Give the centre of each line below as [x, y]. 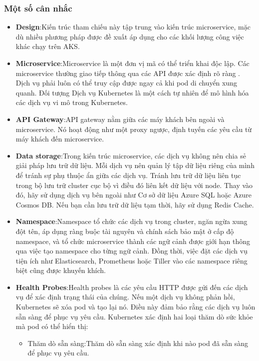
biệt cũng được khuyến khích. [61, 270]
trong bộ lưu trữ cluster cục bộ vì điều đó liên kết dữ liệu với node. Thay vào [134, 185]
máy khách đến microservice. [60, 139]
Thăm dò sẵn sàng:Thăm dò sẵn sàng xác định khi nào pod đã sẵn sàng [138, 343]
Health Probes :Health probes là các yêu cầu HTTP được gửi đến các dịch [132, 287]
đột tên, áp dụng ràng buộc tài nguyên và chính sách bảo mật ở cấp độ [125, 231]
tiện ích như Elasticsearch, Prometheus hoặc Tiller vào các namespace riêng [131, 260]
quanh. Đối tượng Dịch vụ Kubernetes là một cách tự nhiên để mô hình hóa [132, 92]
